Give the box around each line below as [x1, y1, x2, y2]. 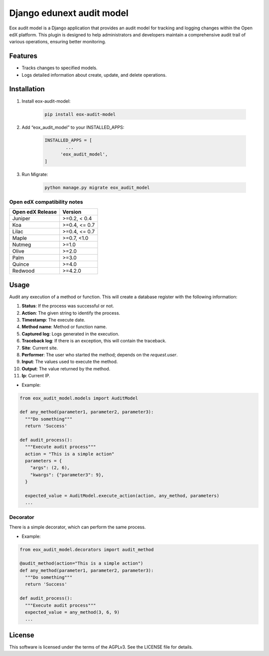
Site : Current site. [21, 344, 58, 351]
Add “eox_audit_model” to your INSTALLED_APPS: [21, 124, 125, 130]
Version [62, 208, 82, 215]
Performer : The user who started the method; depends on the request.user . [21, 352, 178, 357]
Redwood [12, 267, 35, 274]
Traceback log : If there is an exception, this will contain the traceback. [21, 338, 167, 344]
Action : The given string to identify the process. [21, 310, 121, 316]
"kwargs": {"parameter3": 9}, [30, 472, 104, 478]
